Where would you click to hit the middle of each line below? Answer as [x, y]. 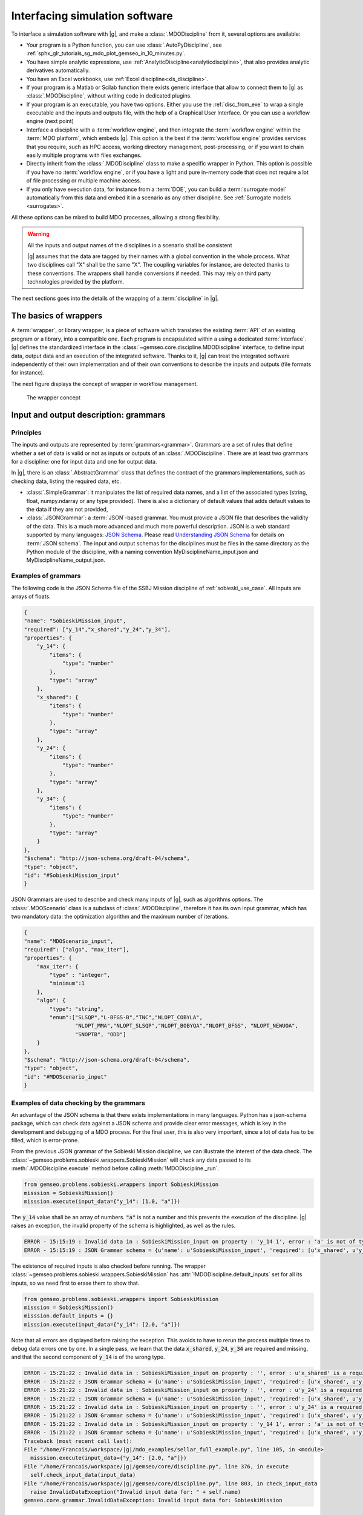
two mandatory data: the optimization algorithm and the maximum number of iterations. [120, 917]
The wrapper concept [54, 398]
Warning [38, 234]
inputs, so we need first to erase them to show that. [75, 1283]
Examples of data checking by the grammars [78, 1103]
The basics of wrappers [57, 316]
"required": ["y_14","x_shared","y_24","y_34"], [97, 629]
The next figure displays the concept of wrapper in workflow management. [104, 384]
